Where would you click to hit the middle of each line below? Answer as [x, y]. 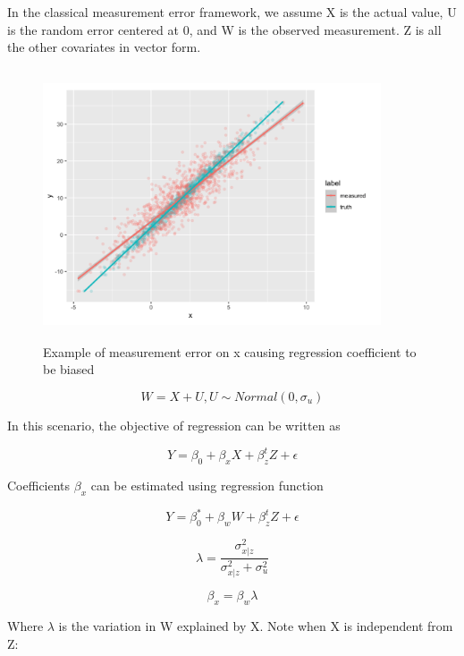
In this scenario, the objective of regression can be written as [174, 425]
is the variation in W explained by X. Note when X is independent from [256, 626]
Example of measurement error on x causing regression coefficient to [230, 351]
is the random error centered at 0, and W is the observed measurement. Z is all [224, 29]
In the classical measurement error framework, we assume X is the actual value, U [232, 12]
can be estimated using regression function [207, 485]
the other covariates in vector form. [104, 47]
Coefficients [39, 485]
